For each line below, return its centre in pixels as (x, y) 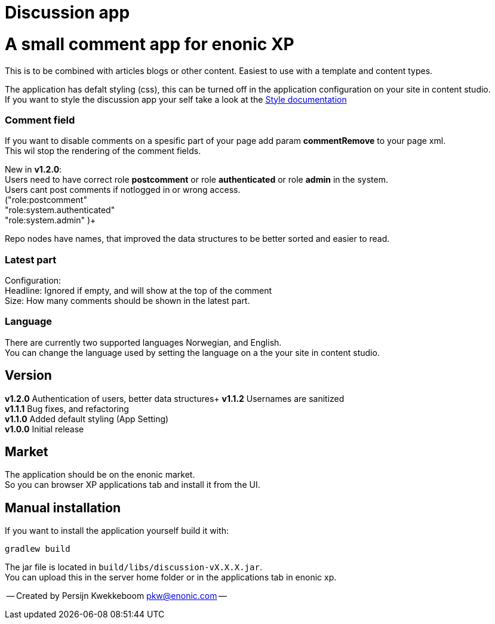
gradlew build (38, 549)
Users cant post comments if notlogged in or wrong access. (123, 190)
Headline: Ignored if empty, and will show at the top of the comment (139, 291)
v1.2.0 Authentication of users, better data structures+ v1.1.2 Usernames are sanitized (175, 398)
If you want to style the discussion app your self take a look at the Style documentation (176, 99)
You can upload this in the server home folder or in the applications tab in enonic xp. (171, 577)
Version (28, 376)
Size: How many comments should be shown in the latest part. (127, 301)
